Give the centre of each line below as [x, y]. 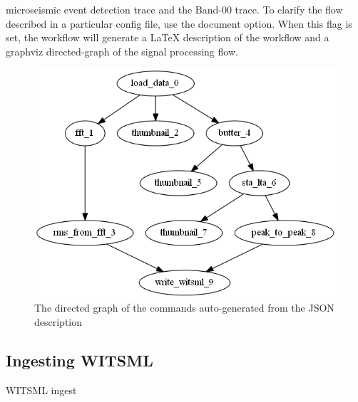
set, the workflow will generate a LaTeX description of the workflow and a [168, 37]
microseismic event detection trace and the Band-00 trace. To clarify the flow [174, 9]
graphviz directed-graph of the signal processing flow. [122, 51]
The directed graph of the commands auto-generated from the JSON [184, 308]
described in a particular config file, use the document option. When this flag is [179, 23]
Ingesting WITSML [80, 360]
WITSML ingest [41, 390]
